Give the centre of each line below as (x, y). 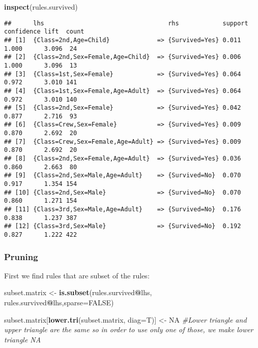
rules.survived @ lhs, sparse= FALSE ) (59, 303)
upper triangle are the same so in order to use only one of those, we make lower (129, 329)
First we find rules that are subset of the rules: (77, 275)
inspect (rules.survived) (41, 7)
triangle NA (23, 339)
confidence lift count (44, 32)
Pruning (21, 256)
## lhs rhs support (126, 23)
